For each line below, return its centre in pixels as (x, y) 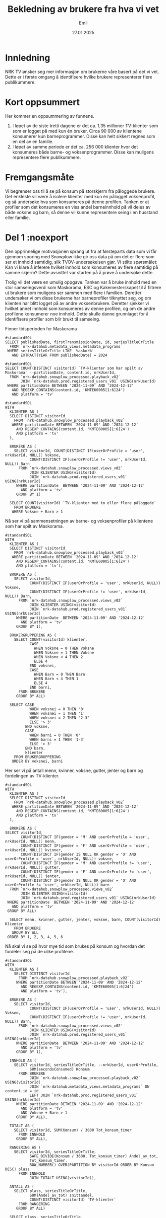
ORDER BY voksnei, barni (37, 761)
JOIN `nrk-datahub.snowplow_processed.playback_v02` (85, 1078)
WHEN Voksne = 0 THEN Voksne (64, 648)
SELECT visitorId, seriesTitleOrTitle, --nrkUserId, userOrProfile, (86, 1065)
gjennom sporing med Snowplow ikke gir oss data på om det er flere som (80, 256)
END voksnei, (43, 666)
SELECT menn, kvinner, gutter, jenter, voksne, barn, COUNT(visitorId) (85, 919)
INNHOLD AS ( (23, 1061)
